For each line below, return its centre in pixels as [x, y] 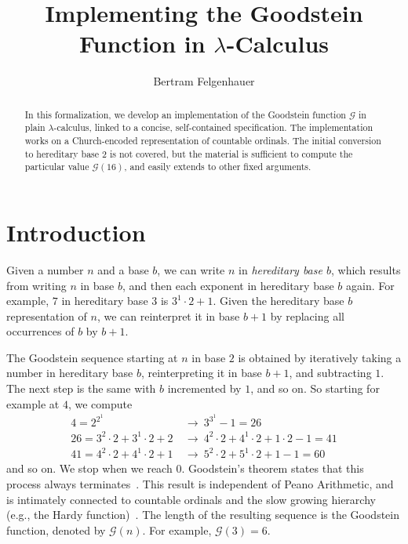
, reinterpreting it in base [201, 373]
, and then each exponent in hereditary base [228, 285]
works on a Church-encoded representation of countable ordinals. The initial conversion [203, 141]
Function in [142, 44]
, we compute [100, 403]
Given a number [45, 269]
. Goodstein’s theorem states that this [273, 468]
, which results [366, 269]
